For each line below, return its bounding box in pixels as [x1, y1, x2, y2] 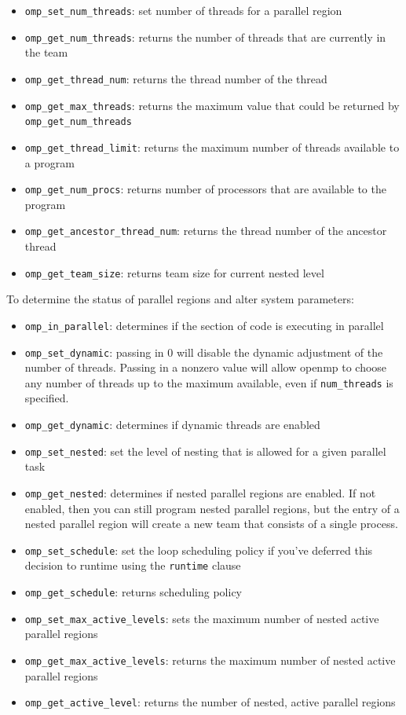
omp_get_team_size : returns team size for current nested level [24, 264, 324, 280]
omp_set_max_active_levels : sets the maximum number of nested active [24, 610, 379, 626]
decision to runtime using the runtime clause [24, 557, 241, 574]
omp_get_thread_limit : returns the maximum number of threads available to [24, 138, 400, 155]
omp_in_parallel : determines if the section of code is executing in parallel [24, 317, 384, 333]
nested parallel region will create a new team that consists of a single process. [24, 515, 398, 532]
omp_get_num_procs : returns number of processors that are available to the [24, 181, 386, 197]
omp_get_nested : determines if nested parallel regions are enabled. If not [24, 484, 376, 500]
